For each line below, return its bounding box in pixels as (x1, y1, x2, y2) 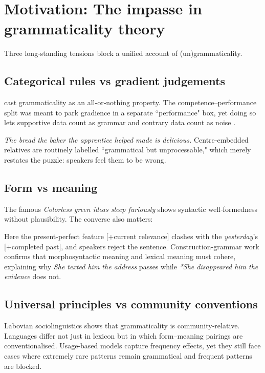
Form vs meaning (4, 180, 98, 195)
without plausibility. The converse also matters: (4, 213, 153, 224)
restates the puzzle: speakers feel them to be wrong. (4, 154, 166, 165)
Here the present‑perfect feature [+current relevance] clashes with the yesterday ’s (4, 231, 258, 242)
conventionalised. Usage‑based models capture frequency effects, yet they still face (4, 340, 261, 351)
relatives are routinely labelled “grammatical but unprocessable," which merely (4, 144, 251, 155)
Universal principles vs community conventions (4, 296, 258, 312)
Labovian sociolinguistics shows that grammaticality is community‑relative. (4, 320, 240, 331)
